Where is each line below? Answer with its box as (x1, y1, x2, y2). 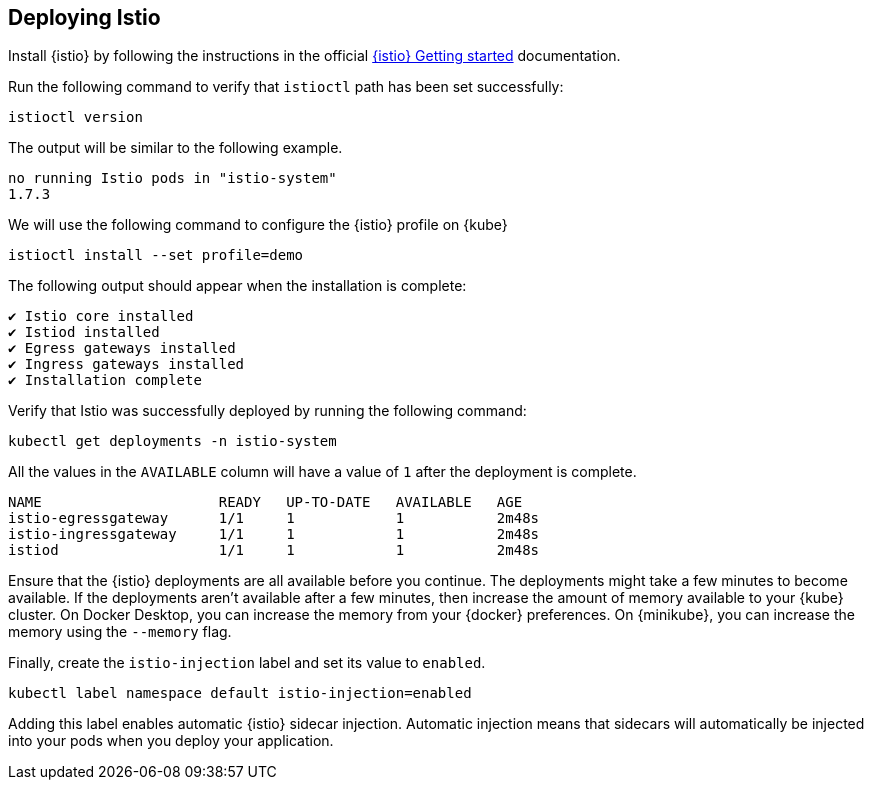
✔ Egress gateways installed (8, 340, 236, 357)
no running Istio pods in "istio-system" (8, 170, 337, 187)
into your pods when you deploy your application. (8, 732, 334, 750)
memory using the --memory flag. (8, 623, 232, 641)
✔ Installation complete (8, 372, 202, 389)
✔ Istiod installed (8, 324, 160, 341)
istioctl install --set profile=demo (8, 247, 304, 264)
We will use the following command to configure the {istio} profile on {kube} (8, 216, 508, 234)
